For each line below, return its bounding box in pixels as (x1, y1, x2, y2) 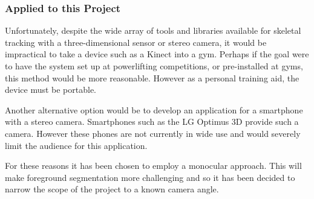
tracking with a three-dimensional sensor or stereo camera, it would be (5, 36, 267, 48)
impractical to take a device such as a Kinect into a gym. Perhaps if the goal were (5, 48, 309, 60)
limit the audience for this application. (5, 139, 148, 151)
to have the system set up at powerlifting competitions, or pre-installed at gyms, (5, 60, 303, 72)
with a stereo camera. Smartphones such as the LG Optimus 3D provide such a (5, 115, 299, 128)
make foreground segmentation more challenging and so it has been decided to (5, 171, 295, 183)
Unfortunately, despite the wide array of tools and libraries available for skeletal (5, 24, 301, 37)
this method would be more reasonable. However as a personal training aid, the (5, 71, 299, 84)
